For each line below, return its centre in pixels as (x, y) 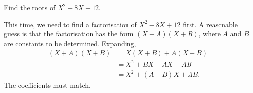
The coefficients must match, (47, 85)
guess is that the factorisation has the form (69, 34)
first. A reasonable (210, 24)
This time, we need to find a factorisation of (70, 24)
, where (209, 34)
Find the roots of (30, 7)
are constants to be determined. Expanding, (70, 43)
